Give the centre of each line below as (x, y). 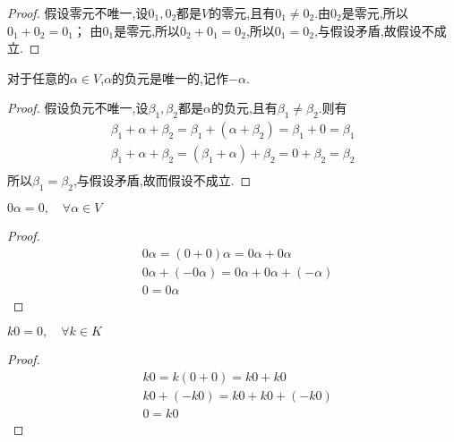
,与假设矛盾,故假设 (368, 30)
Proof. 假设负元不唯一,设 (78, 108)
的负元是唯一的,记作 (171, 77)
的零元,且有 (242, 13)
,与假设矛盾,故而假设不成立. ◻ (162, 180)
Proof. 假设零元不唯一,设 (78, 13)
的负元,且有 (244, 108)
